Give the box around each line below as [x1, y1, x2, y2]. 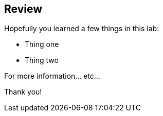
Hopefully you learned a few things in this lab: [4, 24, 159, 33]
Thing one [25, 40, 59, 49]
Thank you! [4, 87, 42, 97]
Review [4, 3, 43, 15]
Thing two [25, 56, 59, 65]
